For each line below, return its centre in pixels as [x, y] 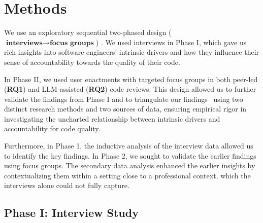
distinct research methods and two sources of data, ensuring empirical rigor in [125, 109]
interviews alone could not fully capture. [67, 185]
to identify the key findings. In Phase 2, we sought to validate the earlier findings [130, 155]
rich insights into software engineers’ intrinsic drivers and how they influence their [132, 52]
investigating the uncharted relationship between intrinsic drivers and [112, 118]
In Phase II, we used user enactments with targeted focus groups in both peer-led [131, 79]
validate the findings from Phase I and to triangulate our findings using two [124, 99]
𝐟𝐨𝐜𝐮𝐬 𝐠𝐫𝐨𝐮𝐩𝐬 [72, 43]
